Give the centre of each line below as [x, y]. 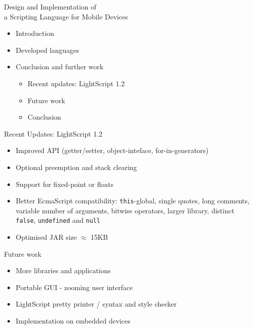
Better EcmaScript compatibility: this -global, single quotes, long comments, [132, 201]
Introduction [35, 33]
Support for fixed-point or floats [64, 184]
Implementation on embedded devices [73, 321]
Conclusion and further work [60, 67]
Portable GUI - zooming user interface [74, 287]
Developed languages [47, 50]
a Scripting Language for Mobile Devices [66, 16]
